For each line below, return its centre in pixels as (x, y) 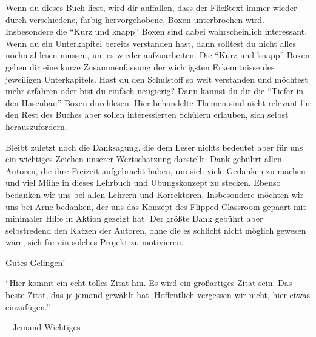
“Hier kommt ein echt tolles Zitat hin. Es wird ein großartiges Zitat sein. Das (149, 283)
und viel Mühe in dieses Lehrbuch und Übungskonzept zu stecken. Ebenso (143, 182)
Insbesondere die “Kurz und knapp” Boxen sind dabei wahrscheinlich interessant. (156, 31)
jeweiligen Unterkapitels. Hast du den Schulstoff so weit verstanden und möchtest (157, 79)
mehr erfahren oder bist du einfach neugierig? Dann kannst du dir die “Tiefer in (155, 91)
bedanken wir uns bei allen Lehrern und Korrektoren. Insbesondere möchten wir (155, 194)
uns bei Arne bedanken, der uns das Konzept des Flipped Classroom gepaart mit (156, 206)
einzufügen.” (28, 306)
